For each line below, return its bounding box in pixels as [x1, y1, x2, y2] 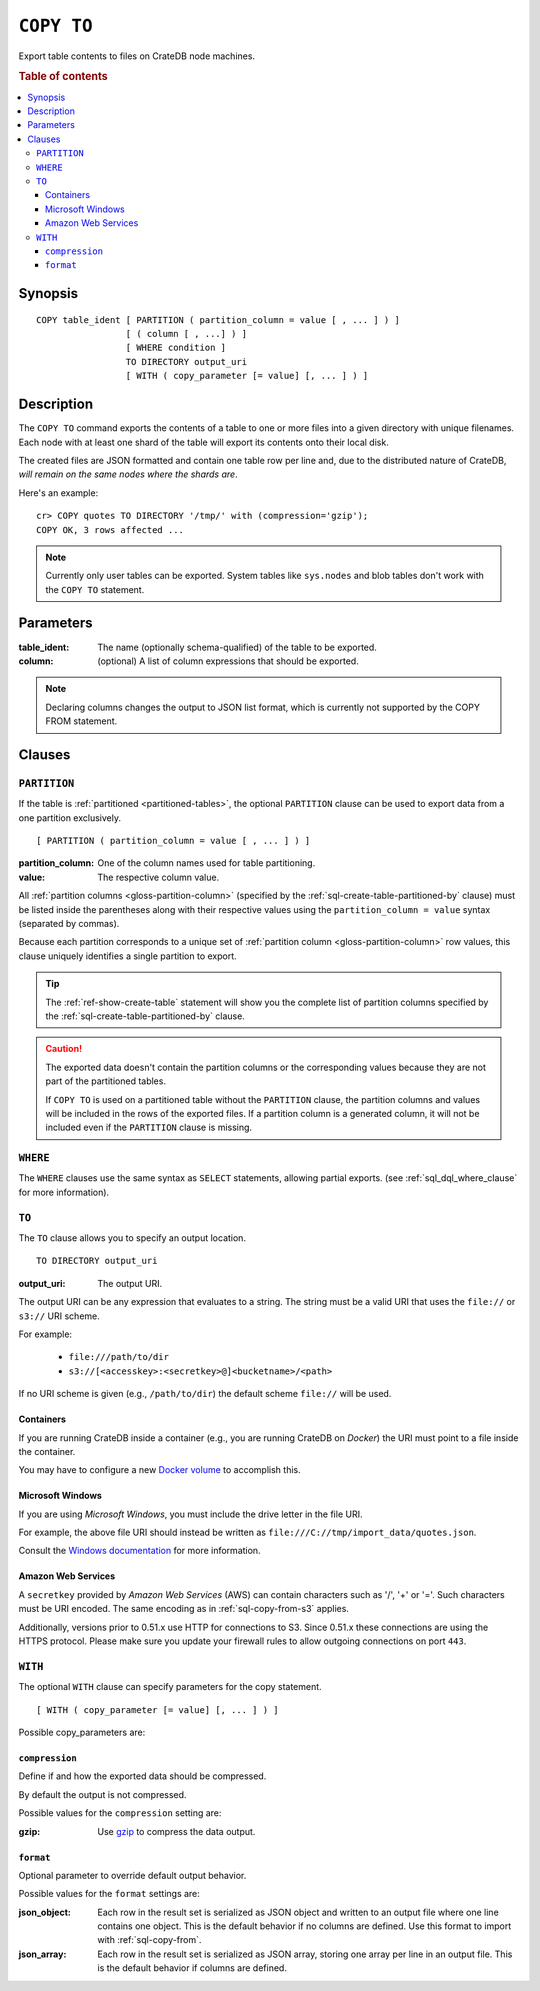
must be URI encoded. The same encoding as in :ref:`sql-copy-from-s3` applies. [18, 1603, 350, 1615]
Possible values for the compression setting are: [18, 1807, 222, 1819]
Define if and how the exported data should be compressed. [18, 1770, 267, 1782]
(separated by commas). [18, 918, 120, 930]
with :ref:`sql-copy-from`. [97, 1934, 202, 1946]
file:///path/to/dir [68, 1351, 170, 1363]
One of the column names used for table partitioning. [97, 857, 316, 869]
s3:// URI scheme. [18, 1310, 100, 1322]
